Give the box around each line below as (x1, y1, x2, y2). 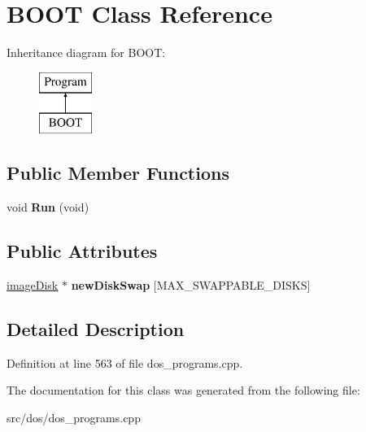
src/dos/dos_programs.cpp (7, 408, 141, 425)
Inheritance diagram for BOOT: (7, 44, 166, 61)
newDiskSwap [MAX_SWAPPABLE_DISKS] (71, 276, 311, 293)
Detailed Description (7, 316, 185, 341)
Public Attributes (7, 238, 158, 264)
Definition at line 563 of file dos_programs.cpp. (7, 354, 243, 371)
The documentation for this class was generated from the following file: (7, 382, 360, 399)
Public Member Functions (7, 160, 229, 185)
